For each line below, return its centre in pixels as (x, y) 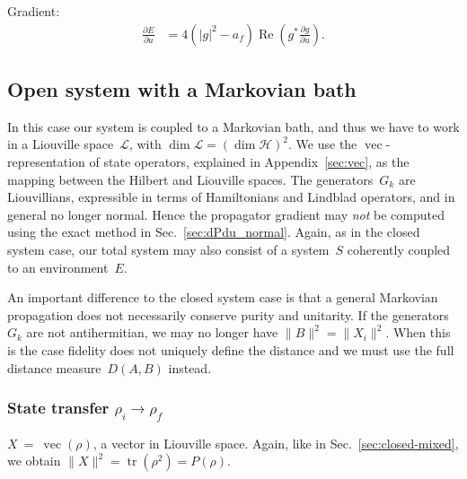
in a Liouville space (61, 144)
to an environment (58, 267)
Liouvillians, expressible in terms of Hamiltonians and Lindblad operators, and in (231, 197)
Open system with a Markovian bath (182, 89)
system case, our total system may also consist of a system (168, 249)
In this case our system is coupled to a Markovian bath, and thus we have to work (233, 126)
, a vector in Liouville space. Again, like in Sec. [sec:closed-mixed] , (276, 443)
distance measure (54, 367)
